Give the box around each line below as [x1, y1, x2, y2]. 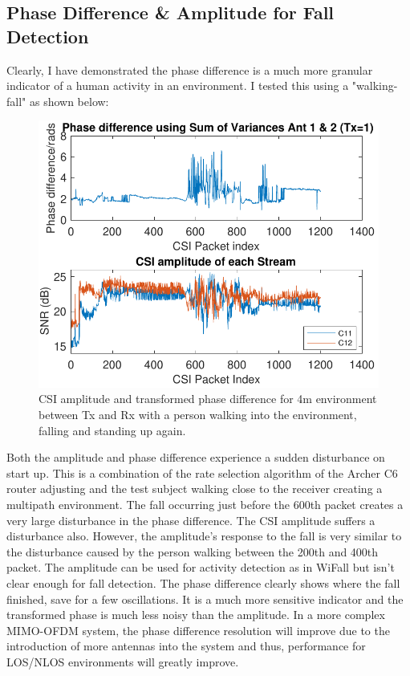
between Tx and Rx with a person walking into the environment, [39, 405, 357, 422]
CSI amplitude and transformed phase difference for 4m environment [39, 390, 377, 407]
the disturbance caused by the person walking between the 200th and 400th [6, 543, 379, 560]
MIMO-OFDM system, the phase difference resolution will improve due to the [6, 621, 390, 638]
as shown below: [29, 92, 109, 109]
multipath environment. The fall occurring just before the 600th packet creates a [6, 495, 404, 512]
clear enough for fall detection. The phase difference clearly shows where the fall [6, 574, 400, 591]
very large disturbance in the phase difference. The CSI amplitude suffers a [6, 511, 375, 528]
